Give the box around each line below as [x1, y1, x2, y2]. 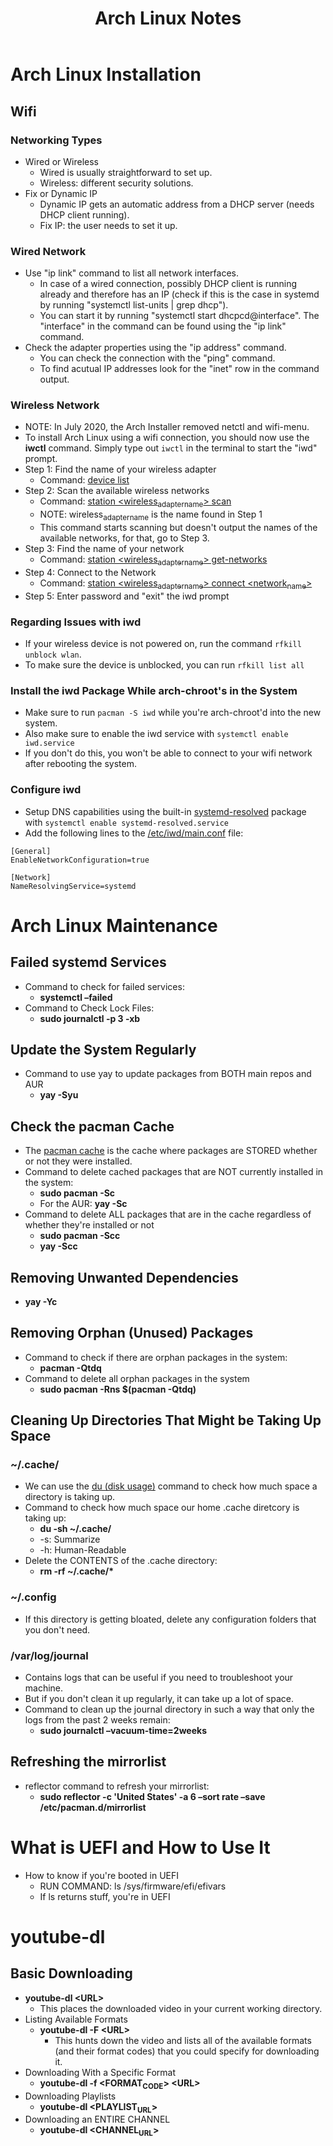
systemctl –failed [39, 991, 113, 1003]
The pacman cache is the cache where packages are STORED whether [24, 1145, 318, 1157]
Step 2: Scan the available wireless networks [24, 485, 210, 497]
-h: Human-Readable [39, 1544, 127, 1556]
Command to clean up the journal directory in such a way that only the [24, 1703, 315, 1716]
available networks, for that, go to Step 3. [39, 532, 210, 544]
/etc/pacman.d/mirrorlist [39, 1801, 147, 1813]
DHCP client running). [39, 208, 130, 221]
